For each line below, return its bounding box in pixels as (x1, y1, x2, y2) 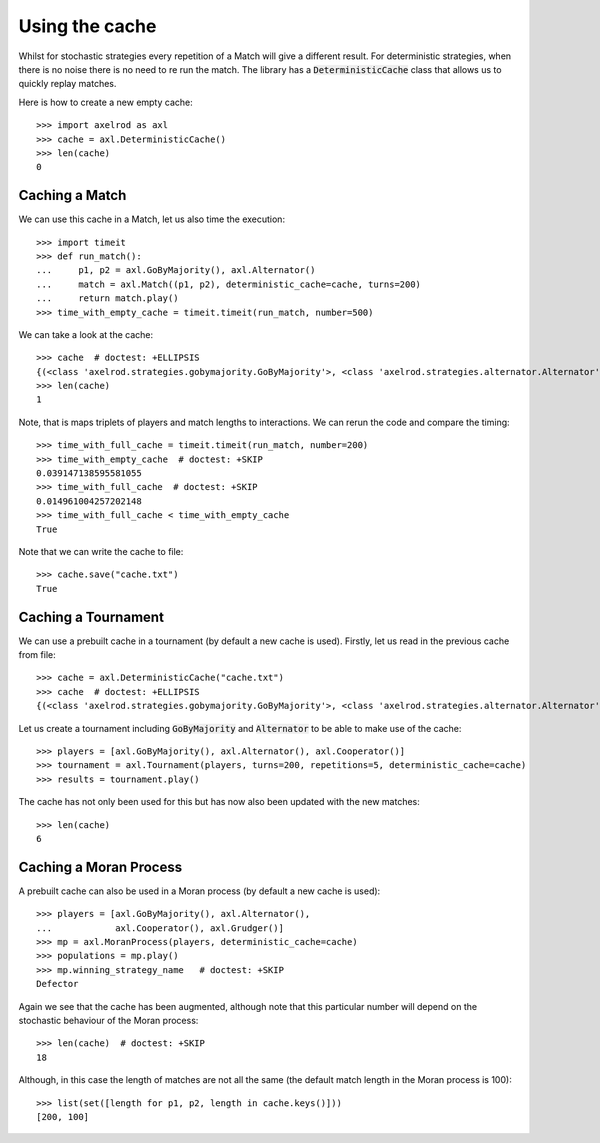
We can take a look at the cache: (18, 328, 154, 340)
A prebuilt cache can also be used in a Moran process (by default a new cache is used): (18, 885, 381, 897)
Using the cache (18, 15, 157, 37)
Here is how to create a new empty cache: (18, 96, 194, 108)
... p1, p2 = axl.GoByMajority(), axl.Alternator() (36, 265, 316, 276)
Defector (36, 978, 79, 990)
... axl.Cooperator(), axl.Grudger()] (36, 922, 285, 934)
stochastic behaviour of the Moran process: (18, 1015, 199, 1027)
